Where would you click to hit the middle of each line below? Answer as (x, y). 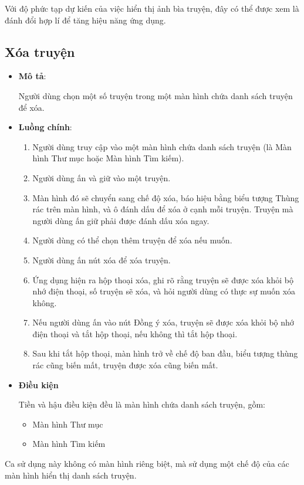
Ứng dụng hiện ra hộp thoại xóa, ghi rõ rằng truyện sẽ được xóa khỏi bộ (163, 279)
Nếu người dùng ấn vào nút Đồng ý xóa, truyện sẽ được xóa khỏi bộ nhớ (163, 322)
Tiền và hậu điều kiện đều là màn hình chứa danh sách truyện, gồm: (142, 404)
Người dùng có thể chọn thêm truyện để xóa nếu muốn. (132, 240)
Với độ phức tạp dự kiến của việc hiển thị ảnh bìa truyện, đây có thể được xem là (152, 8)
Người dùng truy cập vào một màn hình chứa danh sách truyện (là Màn (162, 146)
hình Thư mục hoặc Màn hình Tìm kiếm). (108, 158)
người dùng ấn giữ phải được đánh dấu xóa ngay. (121, 220)
